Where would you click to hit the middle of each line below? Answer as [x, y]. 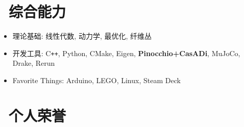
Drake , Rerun [34, 63]
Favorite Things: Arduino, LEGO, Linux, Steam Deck [96, 80]
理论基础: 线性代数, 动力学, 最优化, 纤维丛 [82, 36]
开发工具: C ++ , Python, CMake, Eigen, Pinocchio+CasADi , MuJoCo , [126, 53]
